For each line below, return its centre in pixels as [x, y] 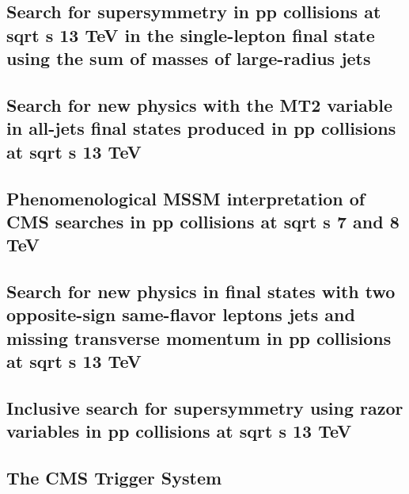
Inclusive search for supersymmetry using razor [205, 408]
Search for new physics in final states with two [201, 291]
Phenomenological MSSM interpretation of [186, 198]
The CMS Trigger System [114, 478]
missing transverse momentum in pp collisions [199, 337]
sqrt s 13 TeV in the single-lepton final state [191, 34]
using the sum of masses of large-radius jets [189, 58]
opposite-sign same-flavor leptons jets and [181, 314]
